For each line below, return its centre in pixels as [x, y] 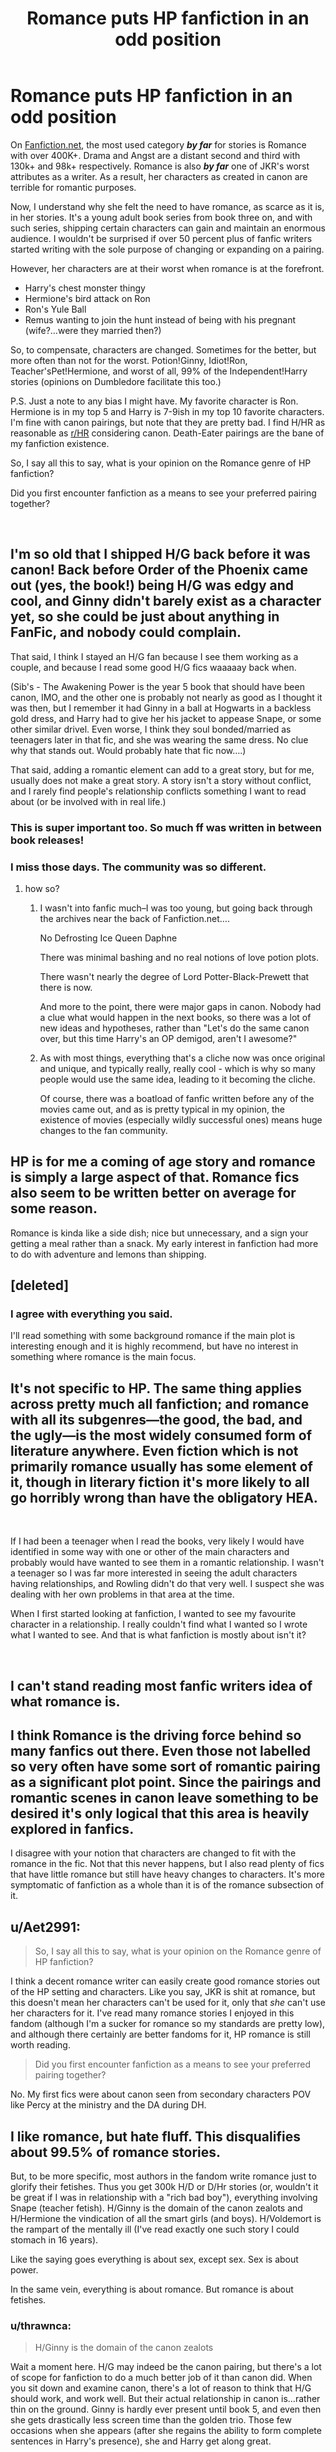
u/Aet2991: [45, 1927]
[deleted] [40, 1285]
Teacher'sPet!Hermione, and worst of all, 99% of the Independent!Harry [159, 371]
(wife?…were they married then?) [93, 330]
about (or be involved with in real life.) [88, 801]
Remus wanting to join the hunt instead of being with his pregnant [160, 319]
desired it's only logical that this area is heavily [160, 1813]
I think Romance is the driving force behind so [156, 1735]
